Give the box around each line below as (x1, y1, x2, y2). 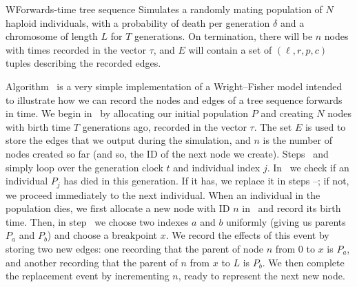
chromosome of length (6, 29, 98, 43)
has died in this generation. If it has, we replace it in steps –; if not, (63, 173, 349, 188)
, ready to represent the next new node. (178, 268, 345, 283)
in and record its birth (242, 201, 341, 215)
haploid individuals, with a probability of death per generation (6, 15, 270, 30)
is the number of (263, 133, 332, 147)
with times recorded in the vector (6, 42, 146, 56)
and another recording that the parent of (6, 255, 178, 269)
